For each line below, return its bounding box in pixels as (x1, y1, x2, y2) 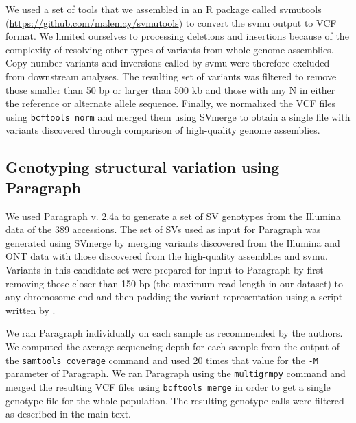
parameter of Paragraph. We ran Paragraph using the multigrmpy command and (5, 366, 346, 380)
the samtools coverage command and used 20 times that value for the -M (5, 352, 318, 367)
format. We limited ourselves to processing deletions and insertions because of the (5, 29, 349, 43)
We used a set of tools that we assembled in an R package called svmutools (5, 2, 322, 16)
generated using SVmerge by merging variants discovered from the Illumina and (5, 235, 340, 250)
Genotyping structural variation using (5, 156, 280, 178)
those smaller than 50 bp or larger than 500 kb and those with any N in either (5, 82, 335, 97)
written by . (5, 302, 56, 317)
